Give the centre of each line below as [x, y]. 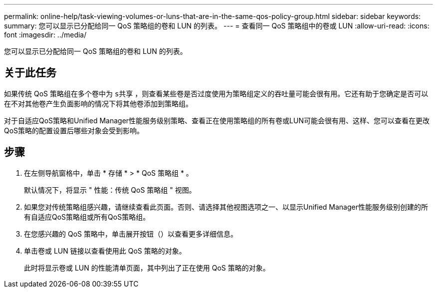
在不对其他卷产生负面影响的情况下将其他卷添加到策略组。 [98, 103]
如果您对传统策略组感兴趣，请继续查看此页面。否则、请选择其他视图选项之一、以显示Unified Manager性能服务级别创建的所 [226, 207]
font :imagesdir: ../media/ [45, 35]
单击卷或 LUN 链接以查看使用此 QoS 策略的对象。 [105, 251]
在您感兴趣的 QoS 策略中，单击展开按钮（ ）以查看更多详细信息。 [131, 234]
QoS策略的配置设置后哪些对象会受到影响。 [74, 130]
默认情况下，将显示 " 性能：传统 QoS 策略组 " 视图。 [110, 190]
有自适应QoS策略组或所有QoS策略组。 [87, 217]
